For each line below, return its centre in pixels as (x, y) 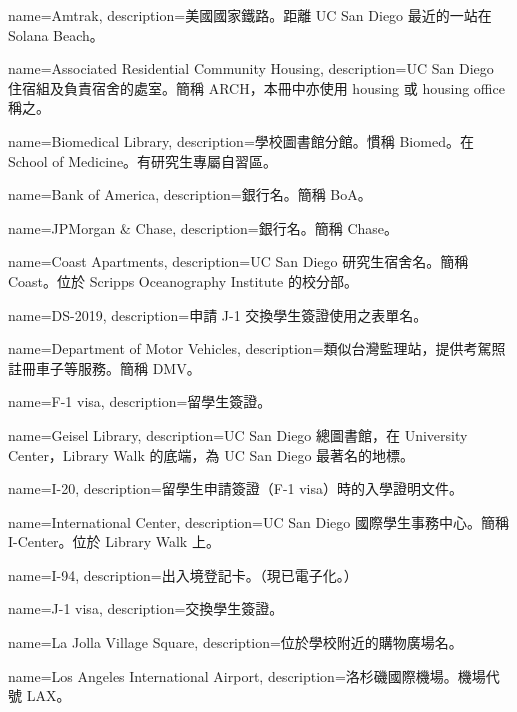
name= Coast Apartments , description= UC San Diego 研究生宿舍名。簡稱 (238, 261)
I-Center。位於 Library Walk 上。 (114, 541)
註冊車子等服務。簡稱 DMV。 (104, 367)
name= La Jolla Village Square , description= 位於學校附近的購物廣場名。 (235, 642)
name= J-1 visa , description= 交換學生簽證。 (146, 608)
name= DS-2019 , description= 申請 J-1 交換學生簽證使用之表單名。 (218, 314)
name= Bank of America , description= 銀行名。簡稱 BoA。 (190, 194)
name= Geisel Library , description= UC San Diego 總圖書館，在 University (238, 434)
